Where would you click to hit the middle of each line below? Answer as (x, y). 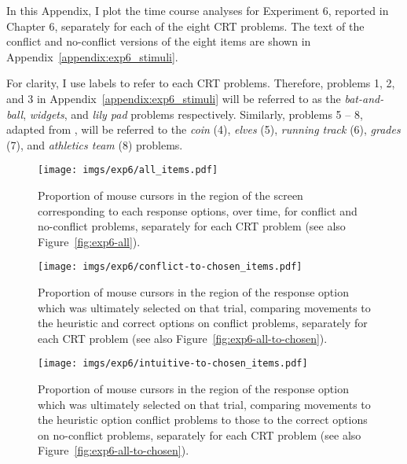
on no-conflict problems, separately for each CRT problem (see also (200, 435)
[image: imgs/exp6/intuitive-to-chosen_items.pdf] (173, 364)
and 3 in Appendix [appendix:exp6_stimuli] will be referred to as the (174, 98)
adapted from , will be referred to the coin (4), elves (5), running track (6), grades (203, 129)
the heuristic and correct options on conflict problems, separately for (203, 323)
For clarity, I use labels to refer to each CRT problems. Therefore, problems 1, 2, (201, 83)
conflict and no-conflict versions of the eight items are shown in (159, 41)
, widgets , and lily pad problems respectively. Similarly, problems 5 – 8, (193, 114)
